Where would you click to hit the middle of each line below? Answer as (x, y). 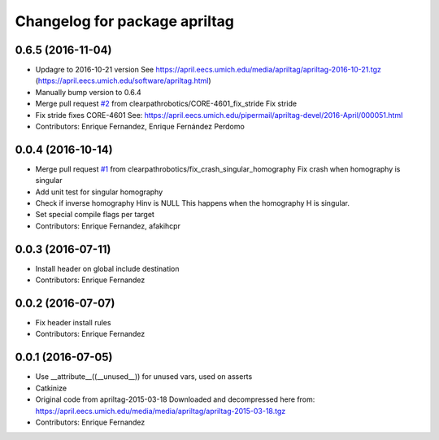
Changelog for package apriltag (125, 21)
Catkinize (51, 388)
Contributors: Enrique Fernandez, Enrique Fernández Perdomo (140, 127)
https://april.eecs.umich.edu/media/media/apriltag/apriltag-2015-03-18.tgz (161, 411)
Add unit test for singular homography (99, 192)
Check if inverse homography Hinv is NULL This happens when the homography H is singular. (192, 203)
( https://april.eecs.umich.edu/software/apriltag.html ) (123, 81)
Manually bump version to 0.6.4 (88, 92)
